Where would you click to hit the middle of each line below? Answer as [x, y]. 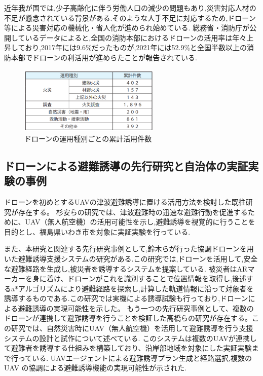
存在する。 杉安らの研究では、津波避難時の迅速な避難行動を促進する [133, 212]
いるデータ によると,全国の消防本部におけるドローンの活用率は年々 [136, 37]
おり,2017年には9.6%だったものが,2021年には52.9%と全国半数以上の [136, 47]
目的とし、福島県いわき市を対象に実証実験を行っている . [97, 231]
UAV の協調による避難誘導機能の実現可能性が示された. [96, 368]
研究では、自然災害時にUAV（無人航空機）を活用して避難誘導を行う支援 [132, 328]
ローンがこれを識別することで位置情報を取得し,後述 [161, 278]
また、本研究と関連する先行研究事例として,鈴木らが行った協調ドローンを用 [129, 249]
